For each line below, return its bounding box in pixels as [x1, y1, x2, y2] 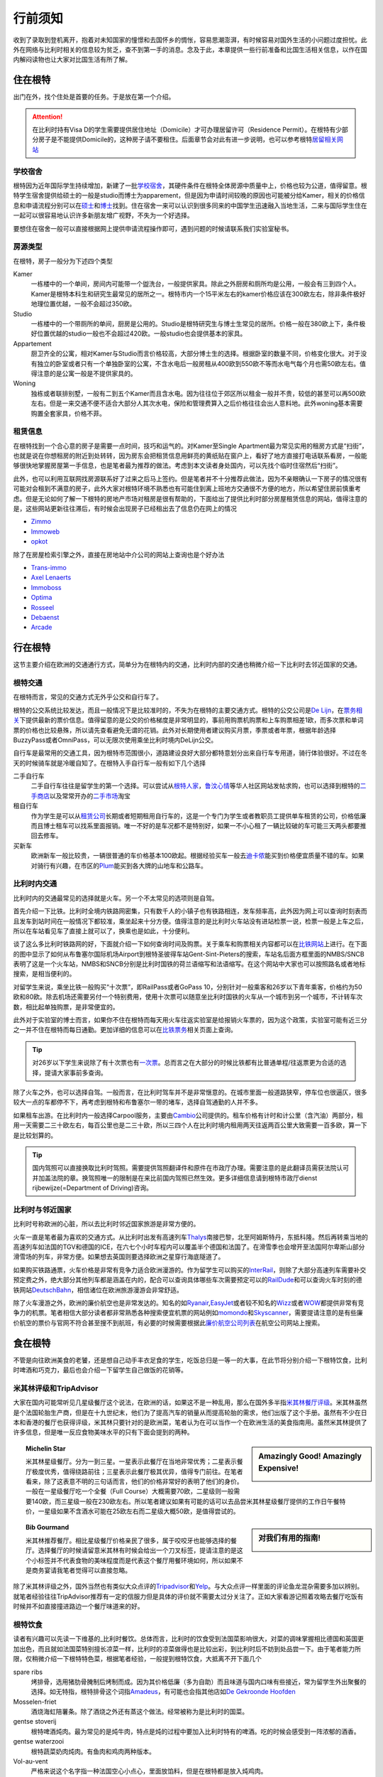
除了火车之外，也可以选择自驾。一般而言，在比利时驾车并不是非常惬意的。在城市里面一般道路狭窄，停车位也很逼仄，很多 [13, 1088, 367, 1096]
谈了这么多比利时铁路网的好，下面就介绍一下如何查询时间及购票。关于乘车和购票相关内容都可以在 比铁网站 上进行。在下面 [13, 940, 367, 948]
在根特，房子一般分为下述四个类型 [13, 257, 113, 265]
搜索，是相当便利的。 [13, 970, 76, 978]
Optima [30, 594, 52, 602]
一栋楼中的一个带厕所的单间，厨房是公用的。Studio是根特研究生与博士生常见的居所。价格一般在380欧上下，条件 [30, 319, 360, 328]
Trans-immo [30, 563, 67, 571]
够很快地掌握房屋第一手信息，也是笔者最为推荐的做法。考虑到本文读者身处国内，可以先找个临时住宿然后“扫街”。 [13, 461, 342, 470]
